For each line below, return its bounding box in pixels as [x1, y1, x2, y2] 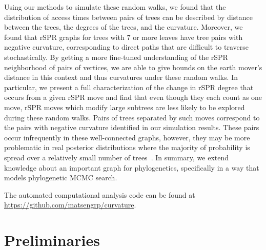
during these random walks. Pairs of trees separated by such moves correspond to [4, 112, 260, 122]
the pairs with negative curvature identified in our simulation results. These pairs [4, 122, 259, 133]
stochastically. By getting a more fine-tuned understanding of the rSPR [4, 51, 228, 62]
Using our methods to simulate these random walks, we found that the [4, 2, 226, 12]
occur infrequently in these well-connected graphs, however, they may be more [4, 132, 250, 142]
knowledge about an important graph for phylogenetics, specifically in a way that [4, 162, 259, 173]
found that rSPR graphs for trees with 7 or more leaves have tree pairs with [4, 31, 243, 42]
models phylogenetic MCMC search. [4, 172, 117, 183]
